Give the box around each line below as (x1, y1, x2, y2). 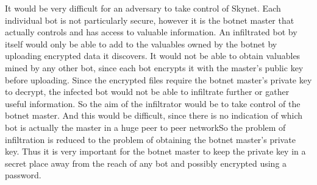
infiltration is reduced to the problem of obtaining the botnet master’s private (5, 133, 296, 145)
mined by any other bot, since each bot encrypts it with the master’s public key (5, 61, 304, 74)
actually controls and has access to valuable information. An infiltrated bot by (5, 26, 297, 38)
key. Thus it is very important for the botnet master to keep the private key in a (5, 145, 306, 158)
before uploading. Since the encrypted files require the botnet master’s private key (5, 73, 312, 86)
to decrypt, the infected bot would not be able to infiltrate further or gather (5, 85, 290, 98)
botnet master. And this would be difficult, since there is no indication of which (5, 109, 303, 122)
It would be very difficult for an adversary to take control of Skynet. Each (5, 2, 281, 14)
